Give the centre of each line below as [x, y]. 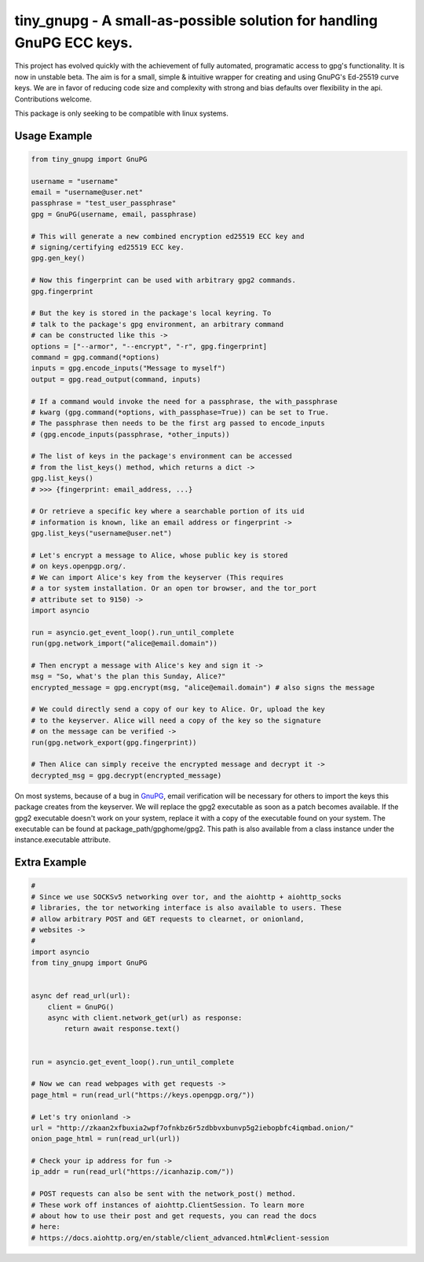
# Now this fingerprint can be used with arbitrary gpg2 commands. [164, 280]
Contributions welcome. [53, 99]
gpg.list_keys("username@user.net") [102, 533]
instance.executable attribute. [63, 840]
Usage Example [53, 136]
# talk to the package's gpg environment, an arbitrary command [157, 324]
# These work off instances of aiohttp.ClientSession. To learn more [168, 1205]
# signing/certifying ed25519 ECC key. [108, 247]
